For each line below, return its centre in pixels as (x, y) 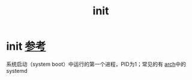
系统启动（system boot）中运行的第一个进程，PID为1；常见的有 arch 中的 (96, 64)
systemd (17, 70)
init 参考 (26, 47)
